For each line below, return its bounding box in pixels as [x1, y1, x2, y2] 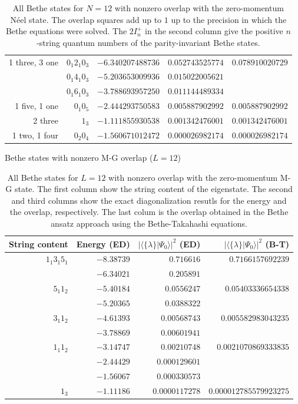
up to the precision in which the [171, 13, 287, 25]
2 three [33, 114, 59, 126]
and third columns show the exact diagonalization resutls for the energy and [11, 194, 287, 206]
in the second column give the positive [145, 25, 283, 37]
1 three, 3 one [9, 55, 59, 68]
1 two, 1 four [12, 128, 59, 141]
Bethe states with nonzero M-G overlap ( [5, 151, 153, 163]
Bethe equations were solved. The [5, 25, 127, 37]
